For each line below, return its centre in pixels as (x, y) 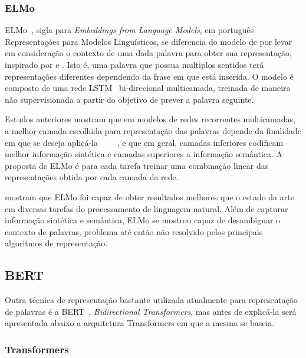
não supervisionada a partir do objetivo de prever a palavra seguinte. (129, 99)
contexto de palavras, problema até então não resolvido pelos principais (134, 231)
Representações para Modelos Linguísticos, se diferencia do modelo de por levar (149, 41)
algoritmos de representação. (56, 243)
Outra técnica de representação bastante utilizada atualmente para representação (151, 300)
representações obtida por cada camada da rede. (92, 177)
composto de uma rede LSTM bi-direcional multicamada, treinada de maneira (148, 88)
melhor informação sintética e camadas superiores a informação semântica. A (144, 154)
